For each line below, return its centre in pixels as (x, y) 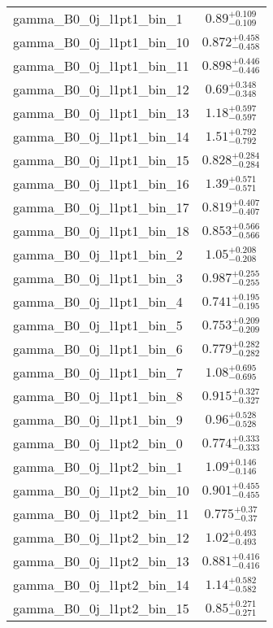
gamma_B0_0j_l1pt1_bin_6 (98, 349)
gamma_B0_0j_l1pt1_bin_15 (101, 160)
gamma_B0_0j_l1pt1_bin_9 (98, 419)
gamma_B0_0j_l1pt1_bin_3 (98, 278)
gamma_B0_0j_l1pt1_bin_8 (98, 396)
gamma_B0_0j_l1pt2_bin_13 (101, 561)
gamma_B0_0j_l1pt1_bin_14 (101, 136)
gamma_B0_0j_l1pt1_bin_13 (101, 113)
